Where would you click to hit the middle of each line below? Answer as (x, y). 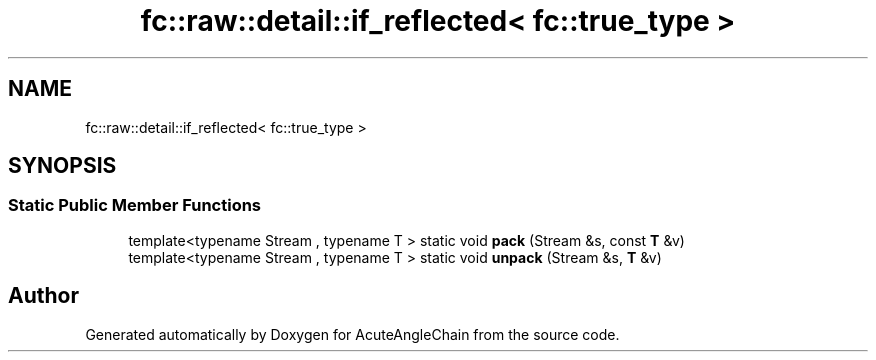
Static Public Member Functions (135, 205)
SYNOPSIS (62, 166)
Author (43, 296)
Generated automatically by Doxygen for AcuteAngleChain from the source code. (352, 334)
